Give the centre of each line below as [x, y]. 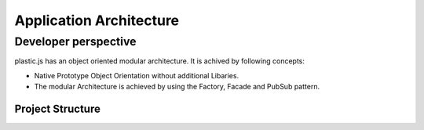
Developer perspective [75, 42]
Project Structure [58, 108]
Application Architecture [97, 20]
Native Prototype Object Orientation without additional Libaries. [137, 75]
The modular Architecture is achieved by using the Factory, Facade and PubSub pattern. [177, 87]
